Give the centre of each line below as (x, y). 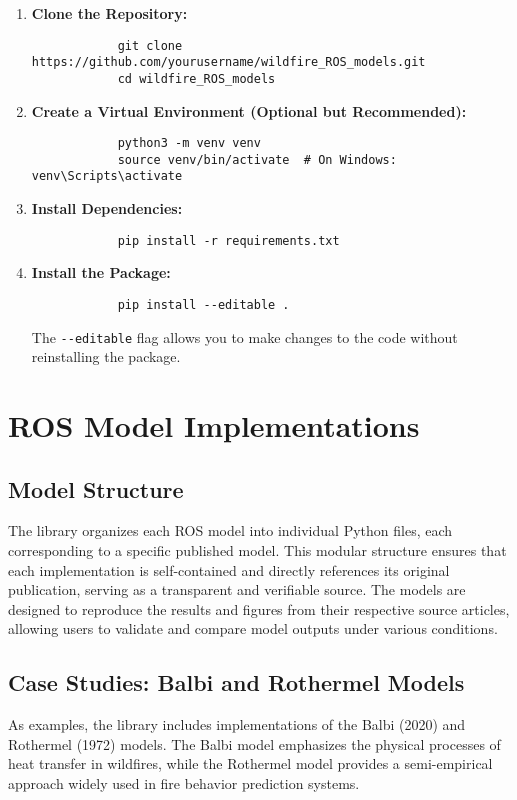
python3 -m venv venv (189, 143)
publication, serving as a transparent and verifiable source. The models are (237, 589)
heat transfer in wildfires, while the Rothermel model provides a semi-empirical (250, 763)
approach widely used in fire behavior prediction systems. (184, 783)
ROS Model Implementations (214, 425)
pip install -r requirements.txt (228, 240)
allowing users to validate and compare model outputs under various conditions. (253, 628)
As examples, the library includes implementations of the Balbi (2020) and (237, 724)
